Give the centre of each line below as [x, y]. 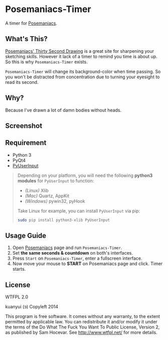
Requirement [26, 143]
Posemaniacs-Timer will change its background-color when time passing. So [83, 71]
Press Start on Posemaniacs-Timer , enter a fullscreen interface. [77, 258]
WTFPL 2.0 [17, 297]
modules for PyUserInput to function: [56, 181]
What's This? [26, 39]
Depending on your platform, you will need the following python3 [85, 175]
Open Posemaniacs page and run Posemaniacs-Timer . [67, 248]
